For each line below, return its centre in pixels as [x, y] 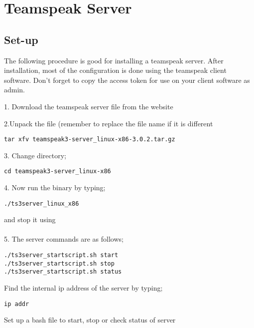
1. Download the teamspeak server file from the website [89, 106]
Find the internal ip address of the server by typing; [83, 288]
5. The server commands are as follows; [64, 239]
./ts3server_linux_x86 [42, 203]
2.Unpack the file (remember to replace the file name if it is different [109, 123]
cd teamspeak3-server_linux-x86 [58, 171]
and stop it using [30, 219]
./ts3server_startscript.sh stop [59, 263]
